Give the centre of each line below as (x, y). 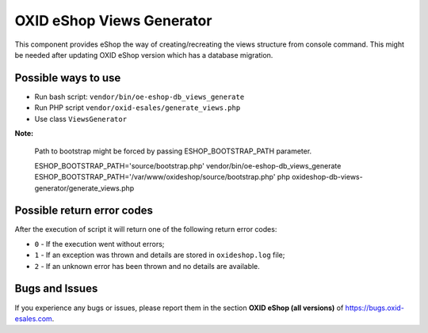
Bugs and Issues (56, 289)
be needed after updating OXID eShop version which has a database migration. (144, 55)
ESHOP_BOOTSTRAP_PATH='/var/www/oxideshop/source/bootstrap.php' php (162, 177)
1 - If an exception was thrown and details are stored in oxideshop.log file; (160, 255)
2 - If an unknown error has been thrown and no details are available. (147, 266)
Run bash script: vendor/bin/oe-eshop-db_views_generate (139, 96)
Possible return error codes (84, 211)
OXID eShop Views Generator (113, 21)
